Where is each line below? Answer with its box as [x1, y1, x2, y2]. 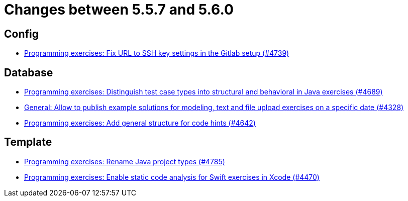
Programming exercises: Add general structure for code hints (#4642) [24, 119, 256, 128]
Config [4, 27, 39, 40]
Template [4, 136, 52, 149]
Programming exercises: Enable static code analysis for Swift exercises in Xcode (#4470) [24, 172, 320, 181]
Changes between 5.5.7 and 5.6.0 [4, 1, 234, 18]
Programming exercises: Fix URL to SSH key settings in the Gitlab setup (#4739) [24, 49, 289, 58]
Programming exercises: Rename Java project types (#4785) [24, 157, 225, 166]
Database [4, 66, 53, 79]
